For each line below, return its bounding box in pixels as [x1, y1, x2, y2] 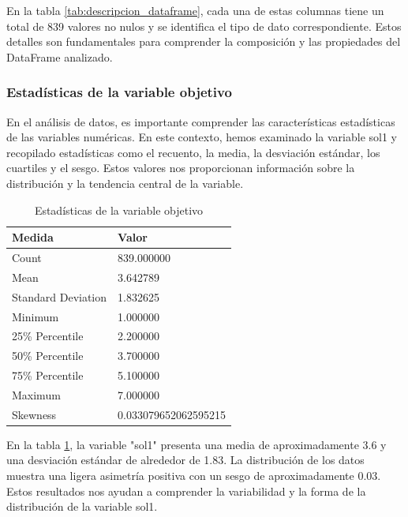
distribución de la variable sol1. [6, 498, 158, 515]
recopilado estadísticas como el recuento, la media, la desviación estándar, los [6, 144, 380, 160]
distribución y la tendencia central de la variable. [6, 174, 244, 191]
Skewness [12, 406, 57, 422]
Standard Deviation [12, 288, 107, 305]
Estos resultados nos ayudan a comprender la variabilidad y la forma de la [6, 482, 366, 499]
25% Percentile [12, 328, 84, 344]
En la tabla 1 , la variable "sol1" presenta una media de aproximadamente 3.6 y [6, 436, 387, 452]
